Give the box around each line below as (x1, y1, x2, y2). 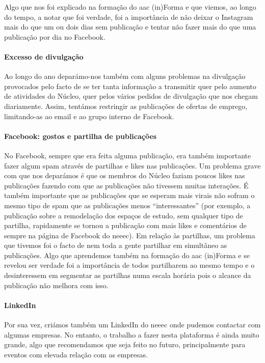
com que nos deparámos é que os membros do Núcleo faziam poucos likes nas (4, 170, 245, 181)
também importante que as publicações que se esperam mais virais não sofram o (4, 190, 255, 201)
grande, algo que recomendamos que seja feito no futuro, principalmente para (4, 339, 246, 350)
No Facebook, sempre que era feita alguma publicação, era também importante (4, 150, 251, 160)
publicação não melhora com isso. (4, 280, 109, 290)
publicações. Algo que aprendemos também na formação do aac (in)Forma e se (4, 249, 250, 260)
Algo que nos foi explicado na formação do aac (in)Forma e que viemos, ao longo (4, 2, 256, 12)
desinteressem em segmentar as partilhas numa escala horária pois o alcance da (4, 270, 251, 281)
